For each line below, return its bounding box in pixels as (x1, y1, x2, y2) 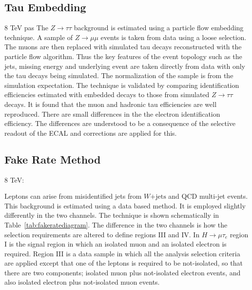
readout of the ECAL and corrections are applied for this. (4, 127, 177, 138)
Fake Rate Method (4, 151, 101, 166)
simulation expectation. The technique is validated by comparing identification (4, 80, 239, 90)
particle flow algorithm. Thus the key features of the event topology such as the (4, 51, 242, 61)
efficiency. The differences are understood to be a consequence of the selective (4, 118, 236, 128)
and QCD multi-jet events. (168, 191, 248, 201)
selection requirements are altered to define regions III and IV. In (4, 229, 200, 239)
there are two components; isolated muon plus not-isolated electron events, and (4, 267, 241, 277)
